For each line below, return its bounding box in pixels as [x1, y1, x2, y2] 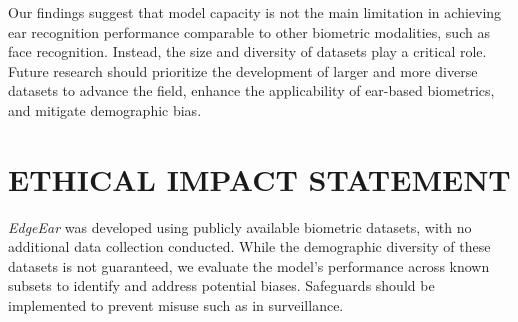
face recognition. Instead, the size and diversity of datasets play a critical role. [8, 41, 487, 62]
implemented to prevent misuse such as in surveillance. [8, 295, 344, 316]
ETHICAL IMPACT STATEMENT [8, 158, 511, 199]
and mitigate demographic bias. [8, 99, 202, 120]
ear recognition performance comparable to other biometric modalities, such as [8, 21, 490, 42]
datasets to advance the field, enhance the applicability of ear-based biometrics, [8, 80, 495, 101]
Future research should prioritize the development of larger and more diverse [8, 60, 478, 81]
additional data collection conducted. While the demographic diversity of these [8, 236, 491, 257]
